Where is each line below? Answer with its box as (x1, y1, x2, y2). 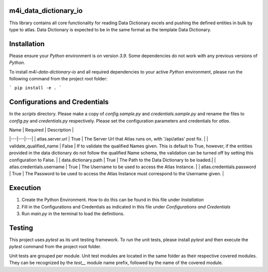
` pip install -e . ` (9, 85, 62, 91)
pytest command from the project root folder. (9, 244, 102, 250)
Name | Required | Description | (9, 127, 74, 133)
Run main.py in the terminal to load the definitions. (21, 211, 125, 217)
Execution (9, 184, 41, 192)
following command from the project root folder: (9, 75, 108, 81)
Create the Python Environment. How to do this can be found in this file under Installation (21, 197, 204, 203)
